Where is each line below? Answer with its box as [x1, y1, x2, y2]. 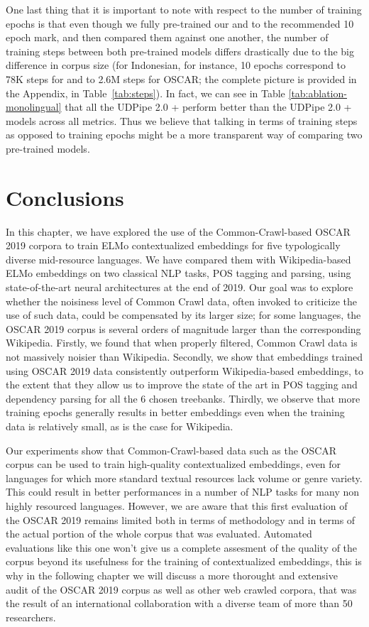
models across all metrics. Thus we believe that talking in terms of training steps [6, 113, 358, 128]
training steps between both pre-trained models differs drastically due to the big [6, 43, 354, 58]
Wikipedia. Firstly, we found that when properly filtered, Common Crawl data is [6, 335, 358, 350]
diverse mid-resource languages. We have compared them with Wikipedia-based [6, 251, 351, 266]
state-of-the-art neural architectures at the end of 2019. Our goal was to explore [6, 280, 353, 295]
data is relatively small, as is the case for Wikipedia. [6, 418, 233, 433]
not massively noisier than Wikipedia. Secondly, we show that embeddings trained [6, 349, 363, 364]
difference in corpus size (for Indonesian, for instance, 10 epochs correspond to [6, 58, 346, 72]
